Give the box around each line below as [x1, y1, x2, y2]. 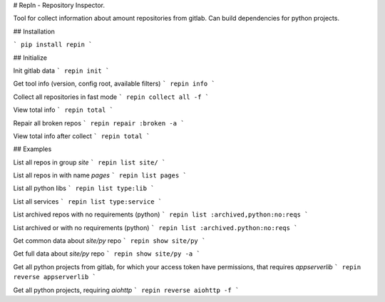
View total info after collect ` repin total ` [13, 132, 150, 140]
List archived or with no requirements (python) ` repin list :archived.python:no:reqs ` [13, 223, 298, 231]
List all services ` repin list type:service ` [13, 197, 163, 206]
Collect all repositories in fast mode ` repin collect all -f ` [13, 93, 210, 101]
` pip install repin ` [13, 41, 93, 49]
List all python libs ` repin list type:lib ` [13, 184, 155, 192]
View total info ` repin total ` [13, 105, 114, 114]
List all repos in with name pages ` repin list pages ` [13, 171, 187, 179]
